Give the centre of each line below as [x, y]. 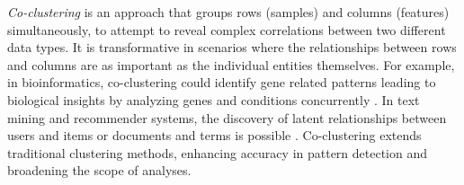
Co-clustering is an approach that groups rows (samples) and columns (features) [228, 12]
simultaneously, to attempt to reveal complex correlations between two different [227, 29]
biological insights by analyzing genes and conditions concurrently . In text [214, 99]
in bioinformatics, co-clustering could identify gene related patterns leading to [222, 82]
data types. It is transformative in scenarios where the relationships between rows [232, 47]
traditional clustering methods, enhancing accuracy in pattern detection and [218, 152]
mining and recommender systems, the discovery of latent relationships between [227, 117]
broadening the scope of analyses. [99, 170]
